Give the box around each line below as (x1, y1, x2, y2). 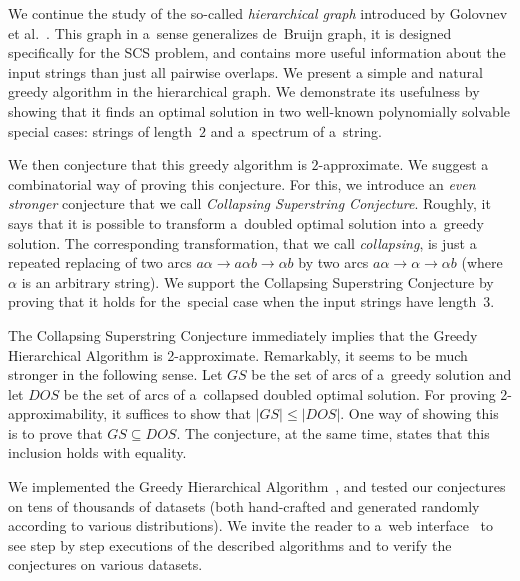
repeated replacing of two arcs (8, 252, 192, 273)
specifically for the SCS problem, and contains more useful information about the (8, 42, 506, 63)
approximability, (8, 403, 108, 424)
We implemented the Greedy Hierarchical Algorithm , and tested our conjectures (8, 476, 506, 497)
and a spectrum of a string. (210, 120, 382, 141)
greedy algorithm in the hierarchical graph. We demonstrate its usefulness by (8, 81, 480, 102)
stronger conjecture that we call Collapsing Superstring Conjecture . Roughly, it (8, 193, 491, 214)
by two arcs (298, 252, 369, 273)
